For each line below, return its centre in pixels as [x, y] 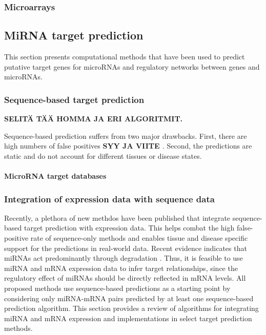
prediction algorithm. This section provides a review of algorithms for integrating [131, 308]
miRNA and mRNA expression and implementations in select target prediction [128, 318]
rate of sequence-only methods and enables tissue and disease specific [139, 238]
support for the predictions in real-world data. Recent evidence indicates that [126, 248]
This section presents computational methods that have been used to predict [125, 57]
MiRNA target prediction [74, 35]
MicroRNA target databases [55, 176]
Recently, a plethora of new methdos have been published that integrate [117, 217]
